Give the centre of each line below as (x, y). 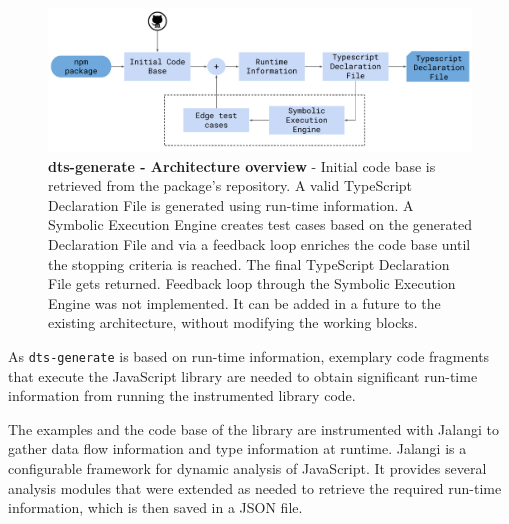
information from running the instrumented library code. (182, 395)
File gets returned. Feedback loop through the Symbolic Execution (252, 283)
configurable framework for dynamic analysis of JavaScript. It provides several (247, 468)
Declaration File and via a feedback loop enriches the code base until (259, 244)
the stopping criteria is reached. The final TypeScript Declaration (249, 263)
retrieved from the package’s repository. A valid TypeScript (230, 185)
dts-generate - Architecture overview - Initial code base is (242, 165)
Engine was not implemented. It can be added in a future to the (244, 302)
